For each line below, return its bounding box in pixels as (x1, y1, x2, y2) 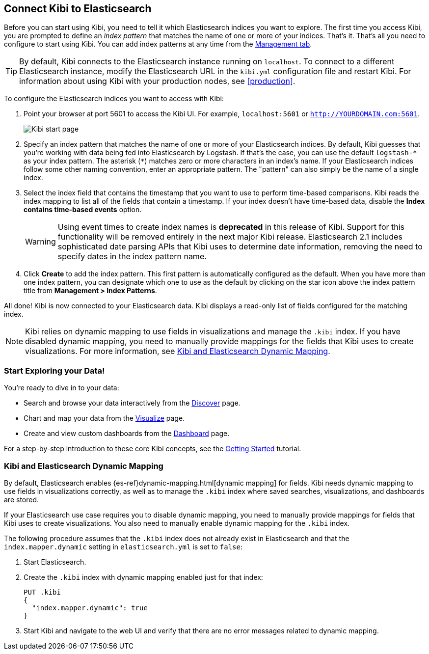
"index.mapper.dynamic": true (31, 603, 148, 612)
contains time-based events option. (24, 205, 142, 214)
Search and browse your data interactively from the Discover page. (24, 399, 241, 408)
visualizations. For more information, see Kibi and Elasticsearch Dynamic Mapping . (25, 346, 330, 356)
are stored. (4, 495, 39, 504)
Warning (25, 237, 56, 247)
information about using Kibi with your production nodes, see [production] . (19, 76, 295, 86)
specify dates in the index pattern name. (57, 251, 207, 262)
